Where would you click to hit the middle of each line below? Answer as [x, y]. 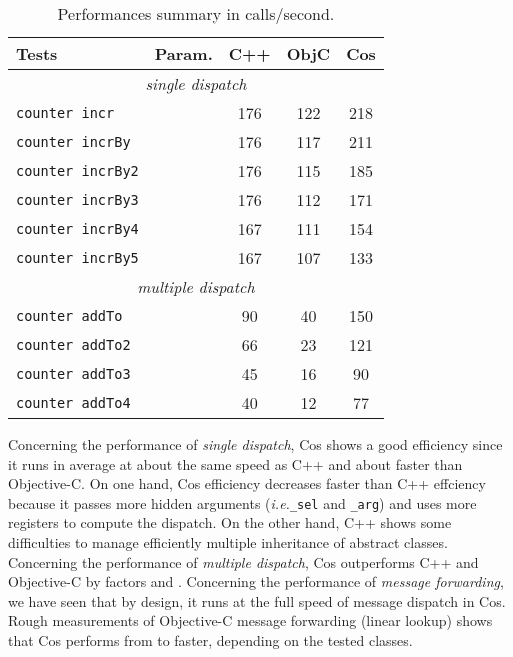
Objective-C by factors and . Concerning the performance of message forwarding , [256, 581]
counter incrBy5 [77, 257]
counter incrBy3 [77, 199]
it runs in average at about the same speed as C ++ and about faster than [235, 463]
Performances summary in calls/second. [196, 13]
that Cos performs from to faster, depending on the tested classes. [210, 640]
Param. [183, 53]
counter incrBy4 [77, 228]
